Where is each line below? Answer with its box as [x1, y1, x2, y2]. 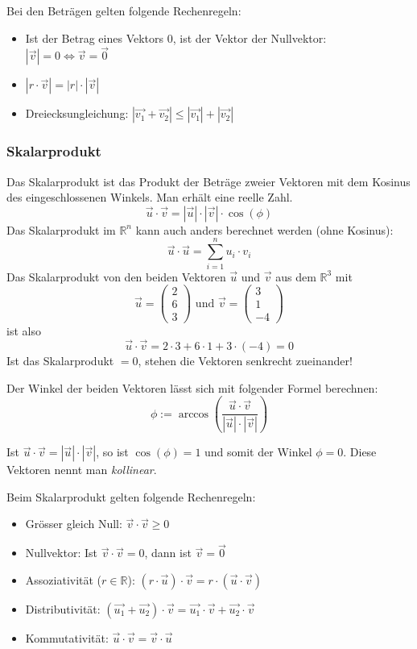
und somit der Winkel [204, 443, 312, 460]
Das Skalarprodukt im [6, 221, 116, 238]
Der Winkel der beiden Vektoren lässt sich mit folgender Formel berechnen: [6, 379, 378, 396]
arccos [178, 408, 209, 420]
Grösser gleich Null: [25, 515, 122, 532]
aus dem [275, 268, 316, 285]
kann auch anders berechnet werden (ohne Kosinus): [135, 221, 394, 238]
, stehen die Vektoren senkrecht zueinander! [138, 352, 353, 369]
